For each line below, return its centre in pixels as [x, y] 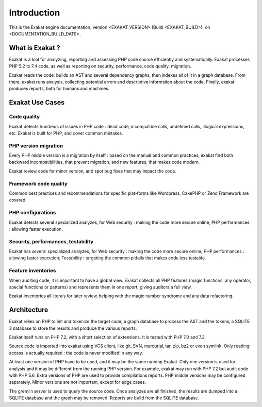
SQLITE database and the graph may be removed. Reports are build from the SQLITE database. [104, 398]
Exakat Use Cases [37, 103]
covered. [18, 200]
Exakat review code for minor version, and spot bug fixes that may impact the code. [93, 171]
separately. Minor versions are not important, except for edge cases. [78, 382]
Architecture [29, 310]
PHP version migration [36, 146]
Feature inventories [33, 271]
